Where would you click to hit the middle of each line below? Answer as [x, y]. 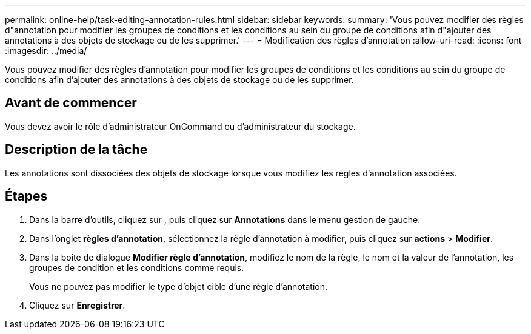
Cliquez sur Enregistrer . [77, 305]
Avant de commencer [71, 103]
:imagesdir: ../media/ [46, 51]
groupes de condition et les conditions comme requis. [137, 267]
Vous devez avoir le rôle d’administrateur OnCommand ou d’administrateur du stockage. [180, 126]
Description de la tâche [76, 150]
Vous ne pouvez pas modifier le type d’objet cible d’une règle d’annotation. [178, 286]
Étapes [26, 196]
